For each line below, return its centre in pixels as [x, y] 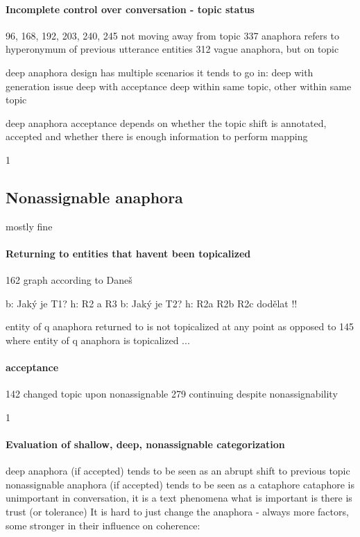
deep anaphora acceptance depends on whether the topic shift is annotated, [166, 122]
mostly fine [29, 226]
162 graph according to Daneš [69, 280]
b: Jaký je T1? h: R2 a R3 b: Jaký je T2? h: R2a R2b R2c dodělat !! [152, 303]
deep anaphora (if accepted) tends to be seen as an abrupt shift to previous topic [178, 471]
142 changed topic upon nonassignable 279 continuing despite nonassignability [172, 394]
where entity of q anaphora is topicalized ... [98, 340]
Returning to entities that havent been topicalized [128, 253]
